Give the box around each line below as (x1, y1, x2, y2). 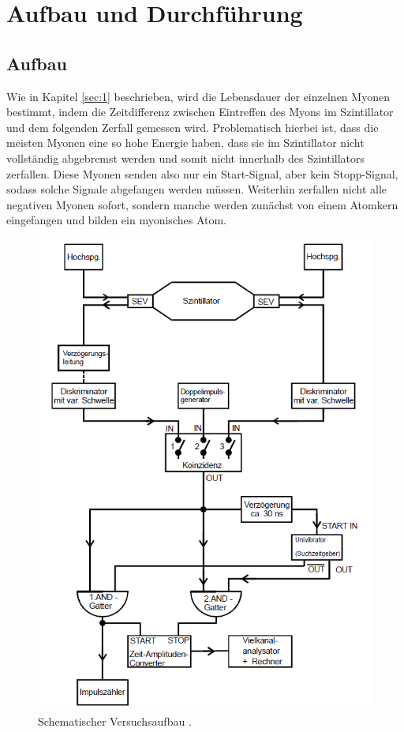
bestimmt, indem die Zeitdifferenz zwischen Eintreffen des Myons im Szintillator (6, 103, 394, 120)
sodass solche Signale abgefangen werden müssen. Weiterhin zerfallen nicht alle (6, 181, 387, 197)
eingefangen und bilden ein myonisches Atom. (6, 212, 226, 228)
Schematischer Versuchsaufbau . (38, 713, 192, 730)
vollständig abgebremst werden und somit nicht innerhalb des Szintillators (6, 149, 365, 166)
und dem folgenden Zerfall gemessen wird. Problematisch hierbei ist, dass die (6, 118, 379, 135)
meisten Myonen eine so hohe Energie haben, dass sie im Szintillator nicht (6, 134, 365, 151)
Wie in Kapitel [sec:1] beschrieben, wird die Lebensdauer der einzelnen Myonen (6, 88, 390, 104)
